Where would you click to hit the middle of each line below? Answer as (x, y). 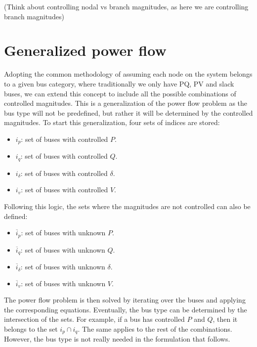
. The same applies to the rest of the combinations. (155, 329)
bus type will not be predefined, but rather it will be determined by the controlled (128, 112)
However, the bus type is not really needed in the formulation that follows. (117, 339)
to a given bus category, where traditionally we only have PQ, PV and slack (119, 83)
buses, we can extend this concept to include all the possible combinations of (120, 93)
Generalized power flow (85, 50)
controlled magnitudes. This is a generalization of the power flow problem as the (126, 103)
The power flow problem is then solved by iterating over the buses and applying (125, 300)
